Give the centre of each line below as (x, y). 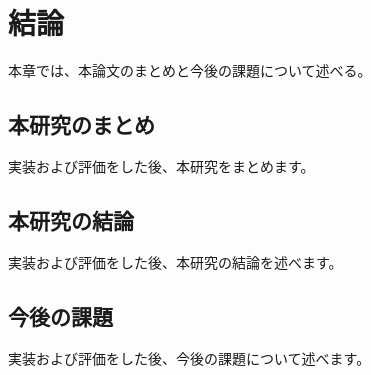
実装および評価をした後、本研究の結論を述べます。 (175, 261)
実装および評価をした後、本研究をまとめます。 (161, 165)
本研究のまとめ (81, 124)
